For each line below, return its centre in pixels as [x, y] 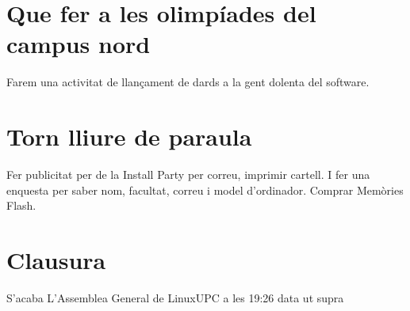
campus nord [79, 44]
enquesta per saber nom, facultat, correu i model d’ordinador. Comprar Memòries [205, 190]
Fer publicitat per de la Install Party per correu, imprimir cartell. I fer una [188, 174]
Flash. [21, 205]
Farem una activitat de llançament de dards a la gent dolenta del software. [188, 82]
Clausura [56, 260]
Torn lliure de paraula [129, 137]
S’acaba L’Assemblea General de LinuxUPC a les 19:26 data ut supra [175, 297]
